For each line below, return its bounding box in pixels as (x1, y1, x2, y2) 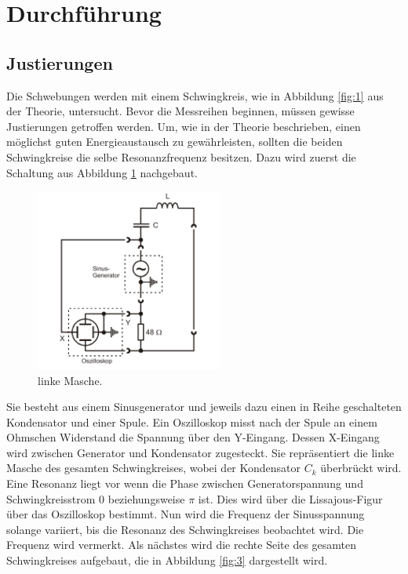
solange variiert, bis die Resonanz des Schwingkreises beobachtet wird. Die (6, 521, 364, 537)
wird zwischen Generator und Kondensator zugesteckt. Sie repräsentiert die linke (6, 444, 395, 460)
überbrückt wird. (320, 460, 402, 476)
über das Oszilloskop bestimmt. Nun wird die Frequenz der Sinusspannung (6, 506, 365, 522)
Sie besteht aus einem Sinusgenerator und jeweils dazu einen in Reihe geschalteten (6, 398, 402, 415)
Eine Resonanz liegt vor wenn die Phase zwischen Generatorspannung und (6, 475, 363, 492)
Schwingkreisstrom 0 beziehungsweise (6, 490, 185, 507)
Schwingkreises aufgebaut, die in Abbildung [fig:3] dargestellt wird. (6, 552, 328, 569)
